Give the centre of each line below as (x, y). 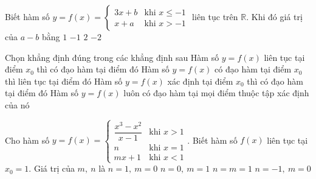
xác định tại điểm (200, 81)
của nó (17, 104)
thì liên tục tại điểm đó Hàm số (64, 81)
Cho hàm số (27, 140)
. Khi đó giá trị (274, 16)
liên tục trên (215, 16)
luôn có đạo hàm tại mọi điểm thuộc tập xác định (216, 93)
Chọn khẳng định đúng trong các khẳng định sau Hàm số (112, 57)
